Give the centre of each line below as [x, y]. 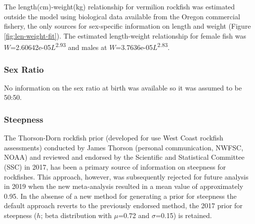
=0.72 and [134, 215]
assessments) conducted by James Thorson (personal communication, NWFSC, [124, 147]
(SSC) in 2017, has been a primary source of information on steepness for [115, 167]
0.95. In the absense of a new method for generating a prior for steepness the [120, 196]
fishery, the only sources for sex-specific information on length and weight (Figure [127, 26]
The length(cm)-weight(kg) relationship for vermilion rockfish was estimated [120, 6]
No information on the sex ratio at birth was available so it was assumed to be [123, 87]
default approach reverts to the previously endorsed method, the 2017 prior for [123, 205]
